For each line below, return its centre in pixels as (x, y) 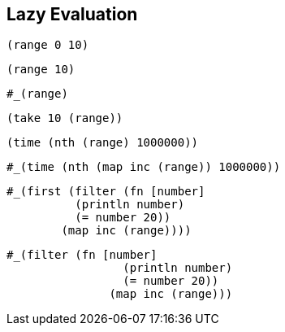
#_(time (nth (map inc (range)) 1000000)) (144, 167)
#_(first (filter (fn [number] (106, 192)
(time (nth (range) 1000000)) (103, 143)
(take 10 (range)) (65, 118)
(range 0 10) (48, 45)
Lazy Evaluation (72, 14)
